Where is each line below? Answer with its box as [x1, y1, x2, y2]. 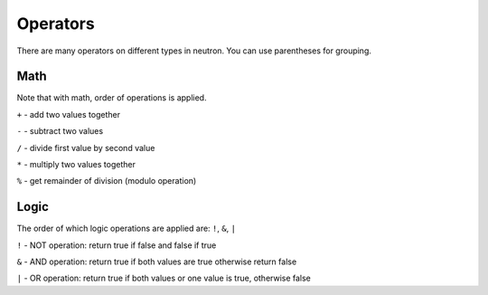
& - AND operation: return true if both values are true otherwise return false [16, 256, 297, 267]
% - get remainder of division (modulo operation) [16, 176, 197, 186]
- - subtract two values [16, 126, 104, 137]
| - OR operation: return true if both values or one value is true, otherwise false [16, 272, 312, 284]
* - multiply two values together [16, 159, 136, 170]
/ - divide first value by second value [16, 142, 155, 153]
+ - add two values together [16, 109, 121, 119]
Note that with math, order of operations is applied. [16, 92, 207, 103]
